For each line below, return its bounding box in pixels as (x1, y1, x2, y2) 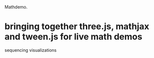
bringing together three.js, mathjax (4, 21, 150, 32)
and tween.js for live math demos (4, 31, 142, 43)
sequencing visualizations (4, 47, 57, 53)
